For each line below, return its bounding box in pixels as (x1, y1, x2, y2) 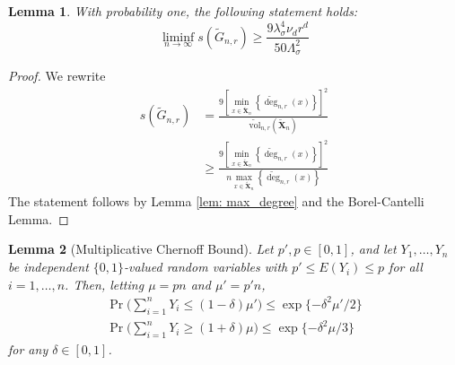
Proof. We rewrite (8, 65, 106, 84)
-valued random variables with (124, 257, 288, 276)
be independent (8, 257, 89, 276)
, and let (350, 239, 397, 258)
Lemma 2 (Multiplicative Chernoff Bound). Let (8, 239, 274, 258)
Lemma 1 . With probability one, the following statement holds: (8, 2, 358, 20)
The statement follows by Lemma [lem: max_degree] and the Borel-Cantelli (8, 192, 424, 211)
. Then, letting (65, 274, 144, 293)
